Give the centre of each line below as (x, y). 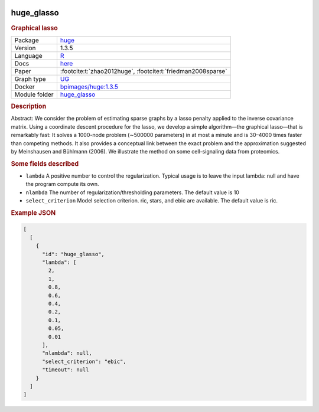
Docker (25, 87)
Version (25, 48)
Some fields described (45, 164)
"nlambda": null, (67, 353)
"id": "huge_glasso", (73, 254)
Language (28, 55)
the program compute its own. (62, 184)
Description (29, 106)
